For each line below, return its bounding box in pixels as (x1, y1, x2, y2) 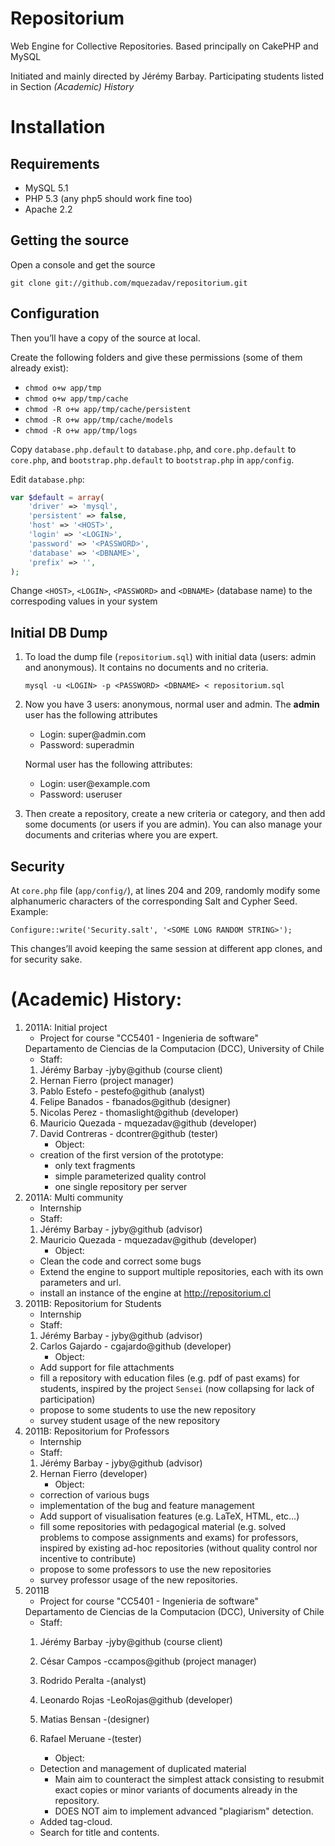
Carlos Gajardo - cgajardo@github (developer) (39, 1340, 232, 1352)
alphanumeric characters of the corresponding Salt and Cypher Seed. (10, 895, 298, 907)
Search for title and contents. (39, 1827, 160, 1838)
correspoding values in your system (10, 595, 158, 607)
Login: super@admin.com (39, 728, 147, 741)
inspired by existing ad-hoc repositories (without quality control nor (39, 1542, 318, 1554)
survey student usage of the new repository (39, 1415, 221, 1426)
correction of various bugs (39, 1489, 150, 1501)
